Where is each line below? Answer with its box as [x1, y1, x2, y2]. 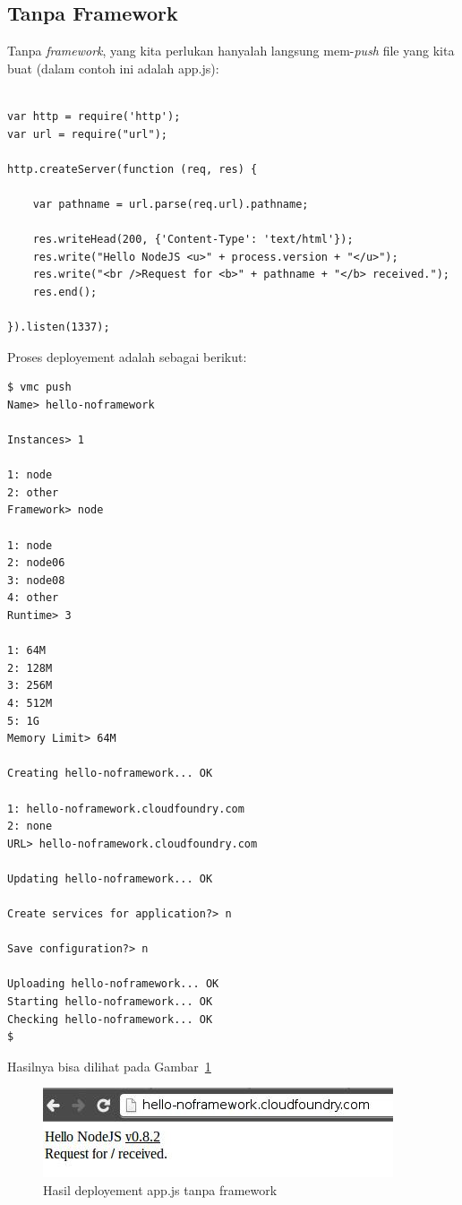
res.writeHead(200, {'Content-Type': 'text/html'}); [32, 233, 354, 246]
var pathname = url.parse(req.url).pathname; [32, 197, 309, 211]
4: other [7, 591, 59, 605]
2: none [7, 820, 53, 833]
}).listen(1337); [7, 321, 110, 334]
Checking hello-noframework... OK [7, 1012, 213, 1026]
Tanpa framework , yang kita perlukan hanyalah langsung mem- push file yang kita [7, 41, 455, 60]
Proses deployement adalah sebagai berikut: [7, 347, 247, 366]
